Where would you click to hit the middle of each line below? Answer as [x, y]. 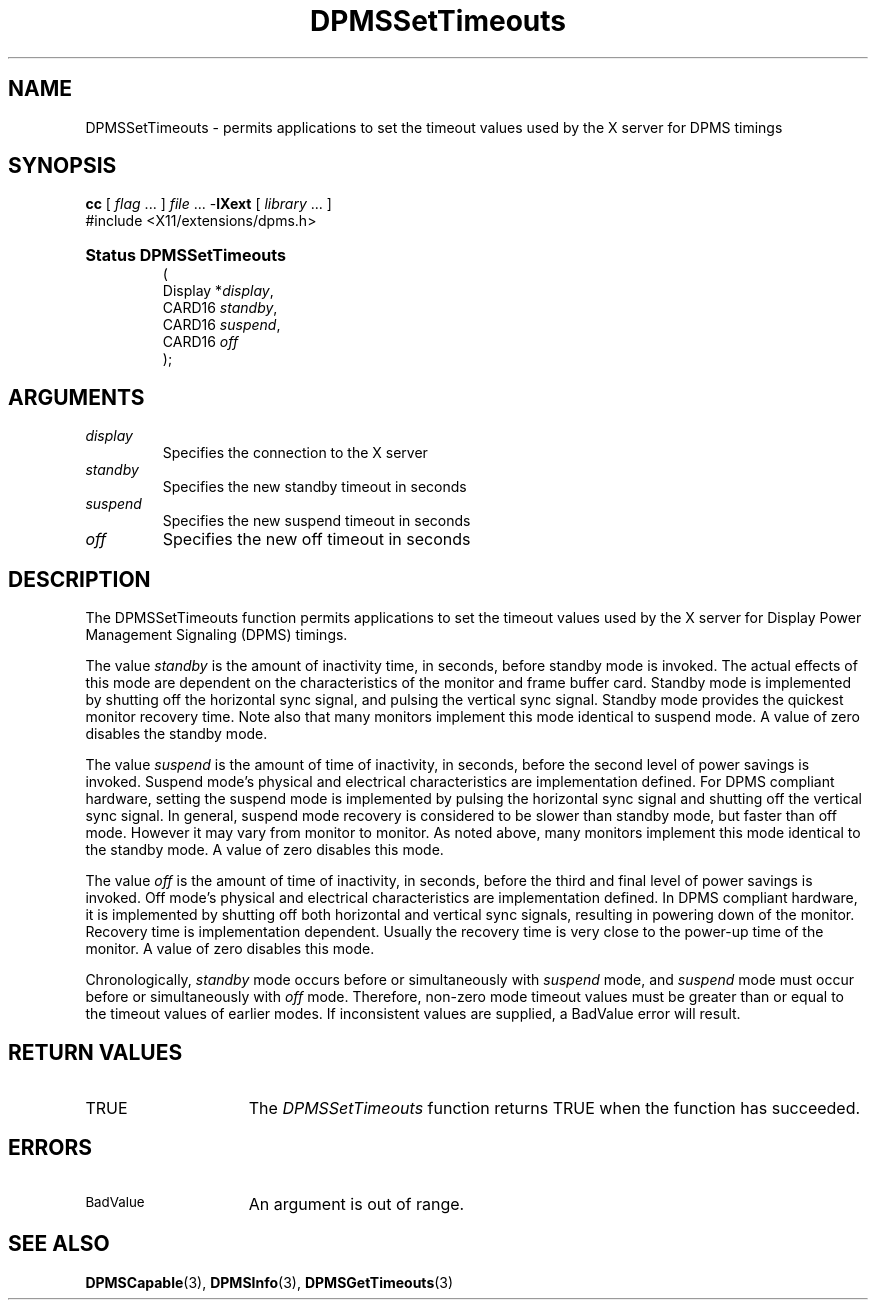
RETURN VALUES [95, 1052]
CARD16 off [200, 342]
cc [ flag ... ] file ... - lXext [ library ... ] [208, 204]
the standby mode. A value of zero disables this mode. [264, 850]
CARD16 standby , [220, 308]
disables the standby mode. [176, 734]
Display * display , [218, 291]
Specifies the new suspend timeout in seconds [316, 521]
